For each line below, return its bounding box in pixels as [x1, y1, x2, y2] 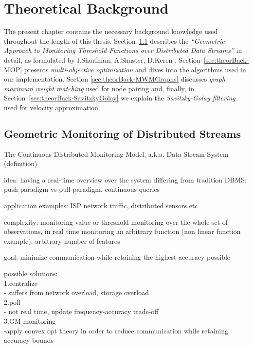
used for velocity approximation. [4, 102, 100, 112]
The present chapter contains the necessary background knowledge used [4, 26, 218, 36]
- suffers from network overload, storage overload [4, 287, 149, 298]
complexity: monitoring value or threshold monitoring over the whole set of [4, 216, 228, 227]
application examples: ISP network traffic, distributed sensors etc [4, 200, 198, 211]
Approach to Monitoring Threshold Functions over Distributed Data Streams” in [4, 45, 242, 55]
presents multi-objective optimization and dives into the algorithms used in [24, 64, 246, 74]
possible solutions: [4, 268, 58, 279]
